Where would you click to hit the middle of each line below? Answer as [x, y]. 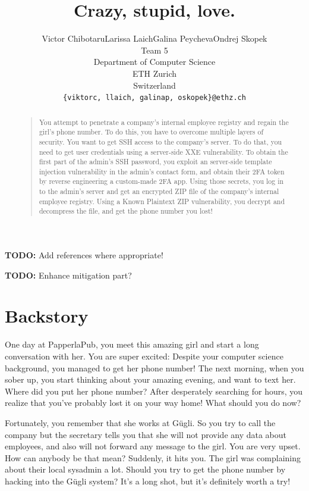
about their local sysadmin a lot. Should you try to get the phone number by [145, 469]
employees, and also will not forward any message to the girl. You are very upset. [153, 446]
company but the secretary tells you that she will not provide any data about [146, 434]
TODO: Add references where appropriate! [84, 255]
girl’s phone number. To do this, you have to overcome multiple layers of [151, 132]
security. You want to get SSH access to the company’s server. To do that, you [160, 141]
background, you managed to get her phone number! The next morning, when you [154, 368]
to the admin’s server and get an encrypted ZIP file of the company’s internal [159, 191]
